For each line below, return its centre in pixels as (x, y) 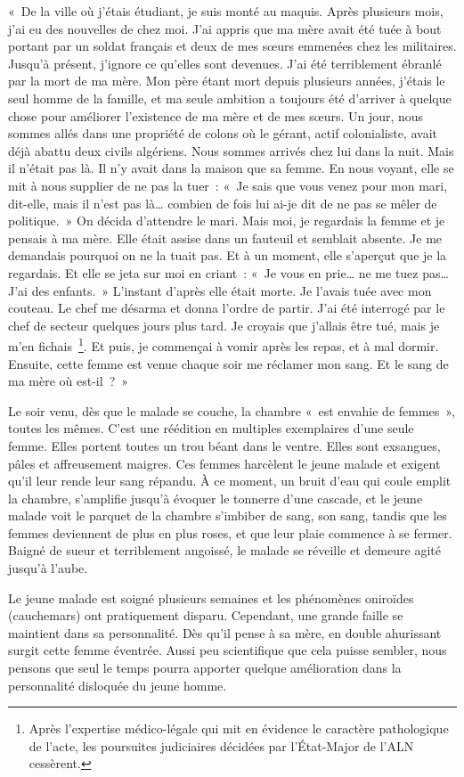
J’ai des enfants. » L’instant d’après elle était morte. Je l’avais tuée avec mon (220, 290)
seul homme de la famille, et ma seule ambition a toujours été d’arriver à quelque (230, 98)
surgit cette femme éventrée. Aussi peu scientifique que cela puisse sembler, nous (228, 650)
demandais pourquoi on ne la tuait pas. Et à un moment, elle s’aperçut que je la (228, 255)
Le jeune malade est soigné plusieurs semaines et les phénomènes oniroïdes (211, 597)
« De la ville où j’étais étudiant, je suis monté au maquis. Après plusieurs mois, (226, 11)
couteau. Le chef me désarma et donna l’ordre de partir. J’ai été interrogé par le (227, 308)
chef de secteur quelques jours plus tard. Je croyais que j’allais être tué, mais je (224, 325)
